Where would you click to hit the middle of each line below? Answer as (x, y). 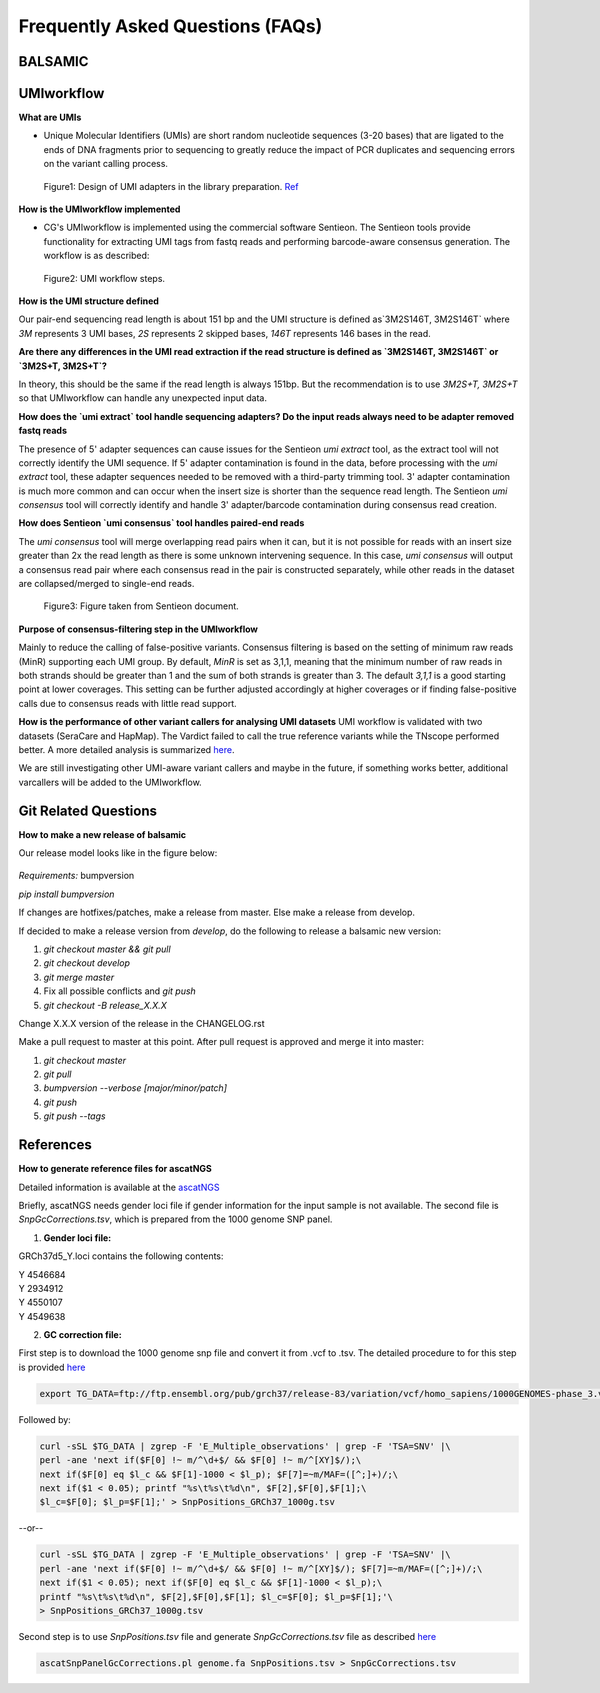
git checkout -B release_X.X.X (105, 1005)
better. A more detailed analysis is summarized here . (126, 749)
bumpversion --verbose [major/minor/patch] (135, 1088)
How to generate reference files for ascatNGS (115, 1169)
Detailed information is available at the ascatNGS (119, 1187)
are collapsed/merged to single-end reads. (106, 584)
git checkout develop (86, 963)
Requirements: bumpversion (76, 876)
